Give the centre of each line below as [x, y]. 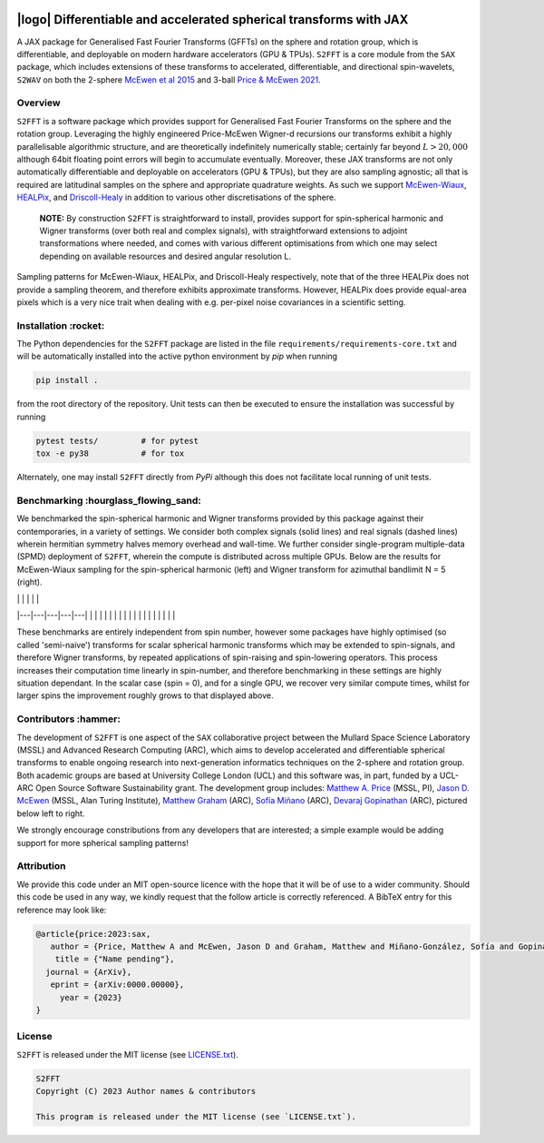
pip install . [67, 380]
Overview [39, 103]
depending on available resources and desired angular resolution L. [165, 256]
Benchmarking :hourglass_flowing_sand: [109, 500]
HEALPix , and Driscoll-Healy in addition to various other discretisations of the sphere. [177, 197]
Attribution [41, 866]
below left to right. [51, 813]
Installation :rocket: [61, 325]
